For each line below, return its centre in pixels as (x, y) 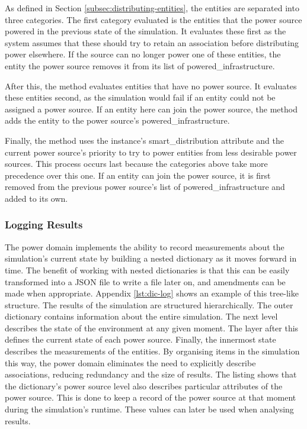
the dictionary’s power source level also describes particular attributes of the (144, 386)
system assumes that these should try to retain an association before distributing (152, 42)
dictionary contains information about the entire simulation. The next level (141, 316)
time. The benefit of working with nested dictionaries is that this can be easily (147, 270)
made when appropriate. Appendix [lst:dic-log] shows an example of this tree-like (152, 293)
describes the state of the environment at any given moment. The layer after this (152, 328)
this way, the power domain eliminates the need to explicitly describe (130, 362)
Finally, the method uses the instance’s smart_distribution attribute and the (144, 140)
